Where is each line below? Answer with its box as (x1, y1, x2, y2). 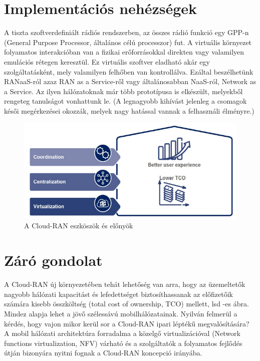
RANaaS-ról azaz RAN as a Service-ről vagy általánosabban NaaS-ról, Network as (4, 76, 256, 87)
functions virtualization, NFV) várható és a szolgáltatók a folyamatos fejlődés (4, 337, 242, 348)
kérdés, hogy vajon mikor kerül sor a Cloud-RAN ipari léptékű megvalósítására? (4, 318, 249, 328)
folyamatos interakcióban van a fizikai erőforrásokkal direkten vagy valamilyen (4, 47, 244, 57)
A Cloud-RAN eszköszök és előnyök (24, 220, 133, 231)
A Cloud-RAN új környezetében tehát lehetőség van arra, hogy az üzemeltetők (4, 279, 245, 289)
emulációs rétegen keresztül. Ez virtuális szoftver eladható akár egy (4, 56, 210, 67)
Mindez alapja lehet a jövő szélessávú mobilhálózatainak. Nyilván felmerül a (4, 308, 237, 318)
